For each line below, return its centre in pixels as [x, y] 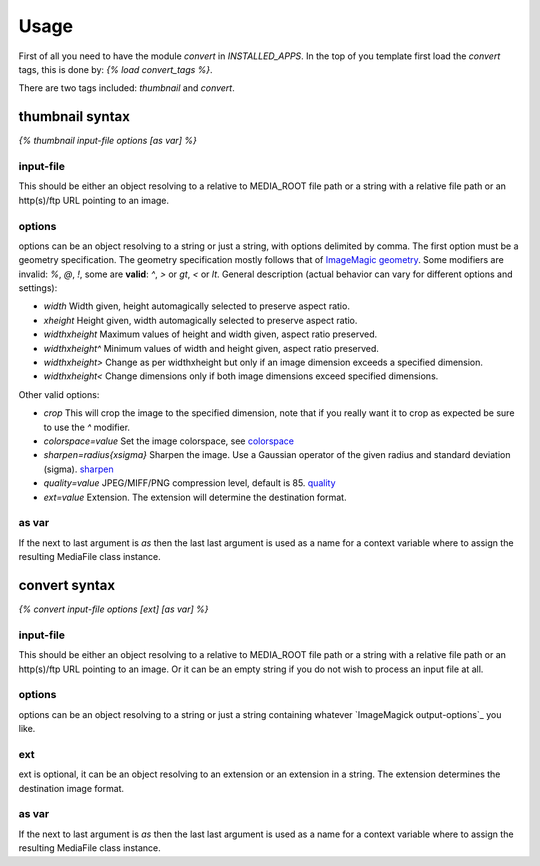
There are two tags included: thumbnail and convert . [126, 88]
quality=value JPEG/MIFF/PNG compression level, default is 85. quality [189, 483]
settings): [38, 288]
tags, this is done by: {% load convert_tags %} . [116, 69]
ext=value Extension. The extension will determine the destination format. [195, 497]
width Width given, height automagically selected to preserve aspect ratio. [196, 306]
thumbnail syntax [74, 116]
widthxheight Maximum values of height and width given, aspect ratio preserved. [210, 334]
